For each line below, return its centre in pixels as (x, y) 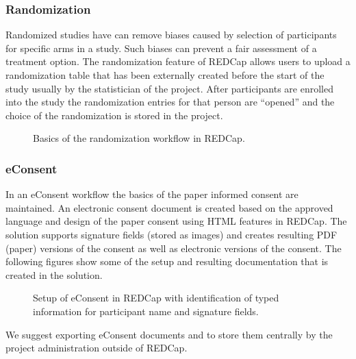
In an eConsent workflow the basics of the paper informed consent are (152, 194)
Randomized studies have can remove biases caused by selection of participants (171, 35)
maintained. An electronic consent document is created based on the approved (169, 207)
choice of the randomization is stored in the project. (114, 115)
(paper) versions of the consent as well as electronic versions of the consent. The (174, 248)
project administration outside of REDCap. (97, 348)
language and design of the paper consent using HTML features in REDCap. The (176, 221)
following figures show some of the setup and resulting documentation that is (167, 261)
